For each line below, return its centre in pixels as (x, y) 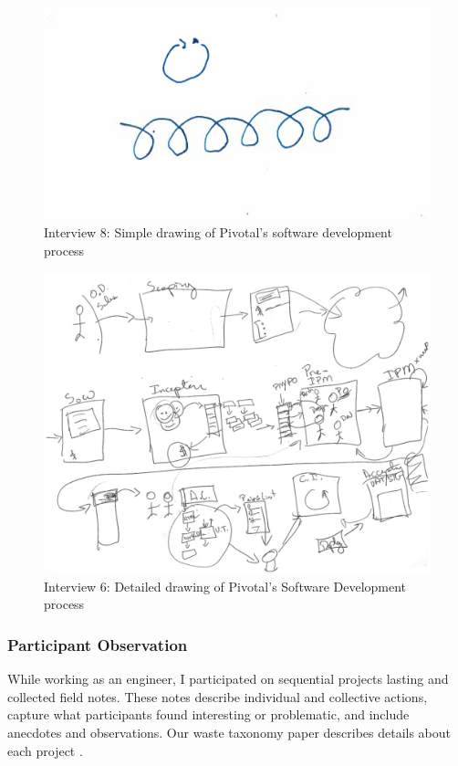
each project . (45, 750)
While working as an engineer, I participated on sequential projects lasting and (228, 679)
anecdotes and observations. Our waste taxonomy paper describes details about (229, 732)
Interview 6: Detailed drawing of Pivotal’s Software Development (225, 586)
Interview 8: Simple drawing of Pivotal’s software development (218, 232)
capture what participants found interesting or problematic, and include (208, 714)
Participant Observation (98, 644)
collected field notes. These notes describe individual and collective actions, (218, 696)
